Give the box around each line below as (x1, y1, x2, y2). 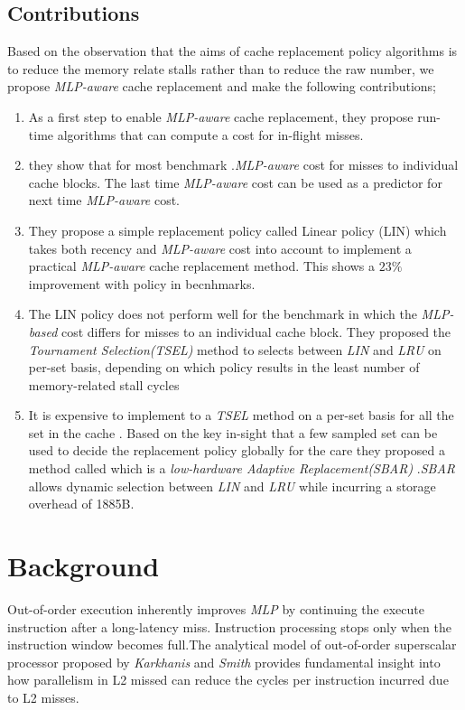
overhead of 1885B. (28, 494, 135, 513)
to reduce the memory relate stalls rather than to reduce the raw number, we (7, 59, 434, 78)
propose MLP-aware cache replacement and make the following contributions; (7, 77, 437, 96)
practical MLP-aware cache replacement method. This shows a (28, 257, 376, 276)
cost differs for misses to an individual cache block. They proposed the (60, 322, 451, 341)
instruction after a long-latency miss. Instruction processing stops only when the (7, 617, 451, 636)
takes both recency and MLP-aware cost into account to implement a (28, 238, 412, 257)
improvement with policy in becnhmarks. (28, 274, 256, 293)
